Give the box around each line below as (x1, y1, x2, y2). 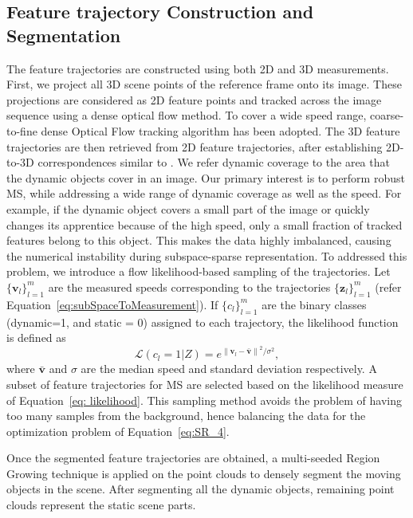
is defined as (6, 329, 66, 346)
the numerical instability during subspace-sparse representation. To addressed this (6, 247, 407, 264)
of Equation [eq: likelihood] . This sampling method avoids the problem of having (6, 391, 402, 408)
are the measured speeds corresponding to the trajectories (48, 278, 331, 295)
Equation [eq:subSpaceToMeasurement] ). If (6, 296, 218, 312)
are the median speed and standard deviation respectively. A (81, 360, 377, 377)
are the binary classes (262, 296, 367, 312)
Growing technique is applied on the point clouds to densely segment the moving (6, 465, 401, 481)
